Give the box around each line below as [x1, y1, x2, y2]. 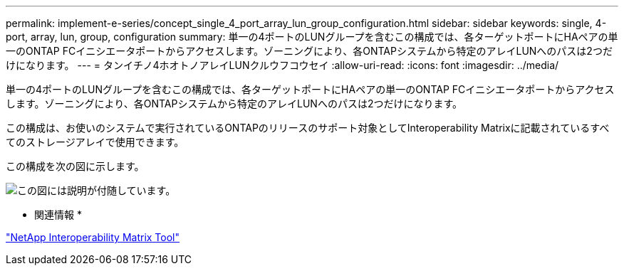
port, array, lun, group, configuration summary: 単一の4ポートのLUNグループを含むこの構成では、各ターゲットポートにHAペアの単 [6, 31, 618, 43]
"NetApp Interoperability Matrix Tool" [6, 231, 180, 243]
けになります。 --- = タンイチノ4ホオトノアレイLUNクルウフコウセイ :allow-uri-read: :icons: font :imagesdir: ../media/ [6, 59, 559, 71]
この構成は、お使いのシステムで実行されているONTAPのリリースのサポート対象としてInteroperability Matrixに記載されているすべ [6, 122, 610, 134]
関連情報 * [34, 208, 82, 220]
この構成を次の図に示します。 [6, 160, 145, 172]
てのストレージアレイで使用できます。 [6, 136, 184, 148]
